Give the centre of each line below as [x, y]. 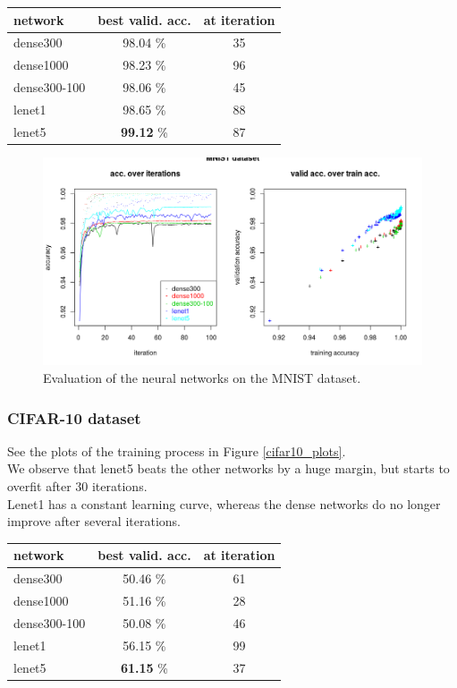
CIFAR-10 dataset [74, 417]
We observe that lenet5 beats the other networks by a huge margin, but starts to [228, 468]
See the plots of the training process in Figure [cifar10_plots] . [177, 450]
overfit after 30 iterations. [77, 486]
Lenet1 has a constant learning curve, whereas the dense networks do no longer [224, 503]
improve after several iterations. [94, 521]
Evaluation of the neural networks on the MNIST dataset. [202, 378]
